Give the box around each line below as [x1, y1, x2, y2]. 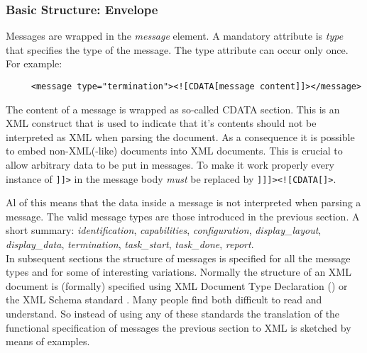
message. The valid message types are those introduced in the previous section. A [6, 208, 360, 223]
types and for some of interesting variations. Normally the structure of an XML [6, 264, 351, 279]
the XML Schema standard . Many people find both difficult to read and [6, 292, 322, 307]
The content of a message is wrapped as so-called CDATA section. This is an [6, 101, 340, 116]
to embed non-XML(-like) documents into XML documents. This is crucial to [6, 143, 343, 158]
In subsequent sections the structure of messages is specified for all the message [6, 250, 351, 265]
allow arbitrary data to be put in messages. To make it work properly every [6, 157, 334, 172]
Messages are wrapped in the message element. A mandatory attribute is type [6, 28, 344, 43]
